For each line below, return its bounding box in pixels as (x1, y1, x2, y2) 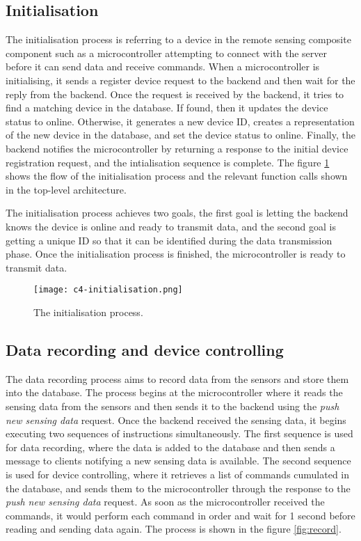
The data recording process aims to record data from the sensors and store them (6, 371, 349, 386)
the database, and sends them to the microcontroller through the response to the (6, 480, 351, 495)
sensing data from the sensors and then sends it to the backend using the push (6, 398, 339, 413)
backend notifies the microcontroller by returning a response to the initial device (6, 141, 348, 155)
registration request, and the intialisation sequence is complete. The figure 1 (6, 155, 330, 169)
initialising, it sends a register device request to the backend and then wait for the (6, 72, 355, 87)
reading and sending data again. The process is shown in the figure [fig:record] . (6, 522, 342, 536)
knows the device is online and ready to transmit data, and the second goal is (6, 219, 336, 233)
